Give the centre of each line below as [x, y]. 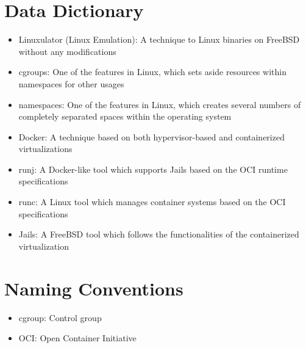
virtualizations [45, 149]
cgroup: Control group [60, 317]
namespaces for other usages [71, 83]
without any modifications [67, 51]
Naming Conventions [94, 288]
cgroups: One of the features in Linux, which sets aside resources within [152, 72]
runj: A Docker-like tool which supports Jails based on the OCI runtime [153, 169]
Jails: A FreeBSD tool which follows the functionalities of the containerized [159, 234]
